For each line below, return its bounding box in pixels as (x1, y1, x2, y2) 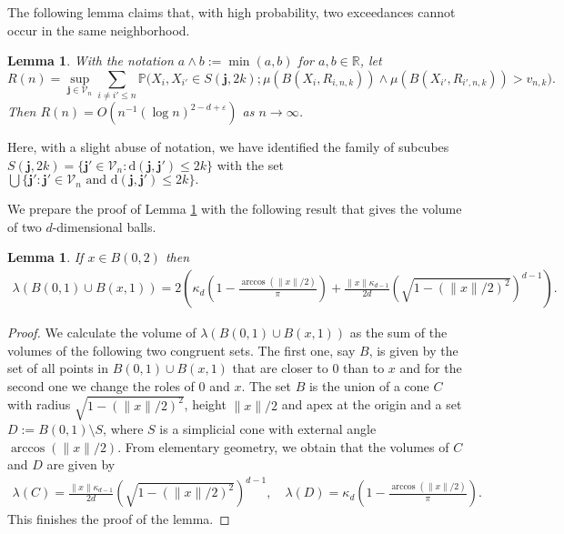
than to (343, 358, 385, 378)
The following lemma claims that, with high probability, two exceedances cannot (7, 3, 456, 21)
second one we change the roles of (7, 376, 195, 395)
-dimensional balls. (52, 217, 156, 236)
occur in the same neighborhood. (7, 20, 190, 39)
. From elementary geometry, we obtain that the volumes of (117, 437, 449, 456)
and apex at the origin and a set (281, 395, 462, 414)
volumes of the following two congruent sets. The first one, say (7, 340, 356, 359)
